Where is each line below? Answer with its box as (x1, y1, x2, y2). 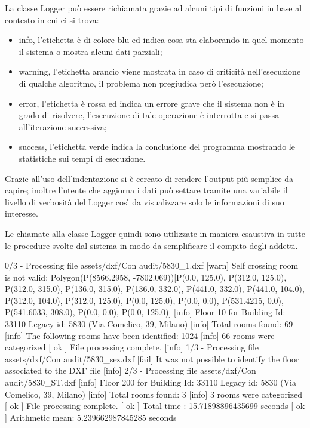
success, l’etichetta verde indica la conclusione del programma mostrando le (19, 140, 295, 153)
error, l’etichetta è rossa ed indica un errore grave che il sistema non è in (19, 97, 285, 109)
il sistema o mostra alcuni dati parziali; (19, 45, 162, 57)
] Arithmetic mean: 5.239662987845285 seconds (5, 411, 177, 423)
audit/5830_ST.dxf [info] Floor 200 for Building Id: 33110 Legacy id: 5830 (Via (5, 376, 297, 389)
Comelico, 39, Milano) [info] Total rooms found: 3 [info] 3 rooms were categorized (5, 387, 303, 400)
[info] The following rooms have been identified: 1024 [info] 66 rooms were (5, 329, 275, 341)
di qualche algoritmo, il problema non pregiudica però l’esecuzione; (19, 76, 263, 89)
